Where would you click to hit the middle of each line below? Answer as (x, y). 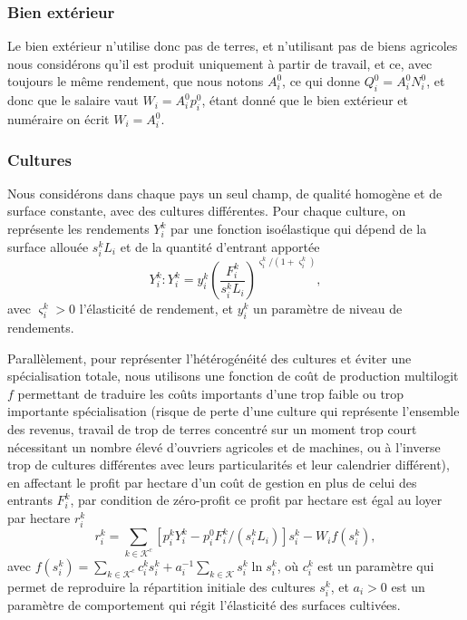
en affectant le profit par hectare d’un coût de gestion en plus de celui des (212, 482)
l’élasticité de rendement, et (156, 309)
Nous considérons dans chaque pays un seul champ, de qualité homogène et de (225, 193)
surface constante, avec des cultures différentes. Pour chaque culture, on (207, 211)
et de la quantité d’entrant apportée (220, 246)
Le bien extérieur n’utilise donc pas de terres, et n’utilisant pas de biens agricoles (233, 46)
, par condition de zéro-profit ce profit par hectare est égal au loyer (256, 500)
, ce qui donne (321, 81)
